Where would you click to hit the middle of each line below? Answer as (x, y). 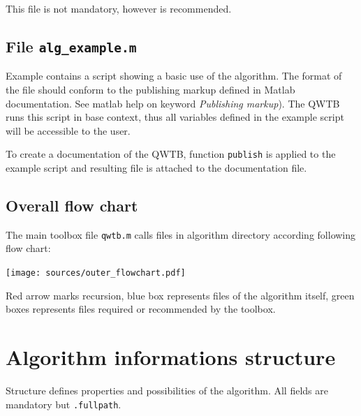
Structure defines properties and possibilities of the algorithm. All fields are (167, 391)
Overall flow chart (72, 205)
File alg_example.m (71, 46)
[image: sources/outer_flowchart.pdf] (96, 273)
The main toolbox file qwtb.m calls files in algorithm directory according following (181, 234)
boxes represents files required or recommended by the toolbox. (141, 309)
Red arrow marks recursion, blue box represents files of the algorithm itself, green (180, 295)
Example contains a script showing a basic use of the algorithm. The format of (174, 76)
